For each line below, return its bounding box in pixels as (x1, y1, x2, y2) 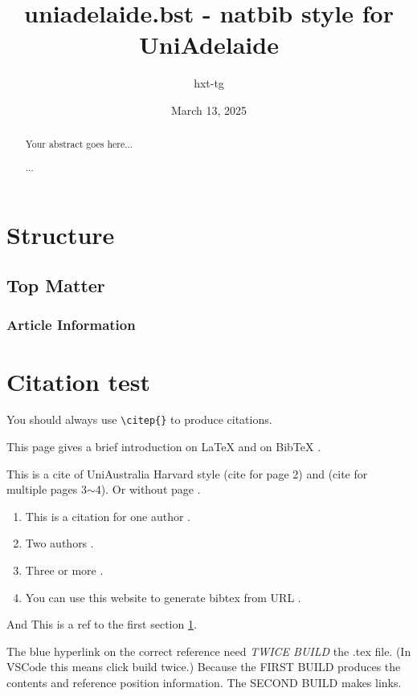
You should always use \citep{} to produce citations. (6, 411, 272, 428)
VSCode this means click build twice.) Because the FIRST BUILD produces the (6, 658, 401, 675)
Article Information (6, 315, 136, 335)
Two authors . (25, 535, 94, 552)
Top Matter (6, 273, 105, 298)
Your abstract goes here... (25, 137, 133, 151)
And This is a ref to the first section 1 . (6, 616, 197, 633)
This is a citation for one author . (25, 507, 190, 524)
